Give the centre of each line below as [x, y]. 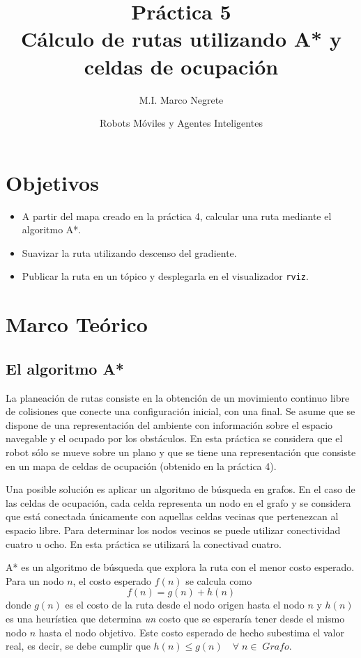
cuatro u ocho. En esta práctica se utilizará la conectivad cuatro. [144, 543]
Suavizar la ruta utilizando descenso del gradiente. [129, 252]
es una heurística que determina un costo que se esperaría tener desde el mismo [175, 618]
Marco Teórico [77, 324]
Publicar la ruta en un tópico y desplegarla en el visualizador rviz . [165, 276]
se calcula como [219, 580]
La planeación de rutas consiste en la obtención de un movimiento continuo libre [178, 397]
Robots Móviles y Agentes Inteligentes [181, 123]
